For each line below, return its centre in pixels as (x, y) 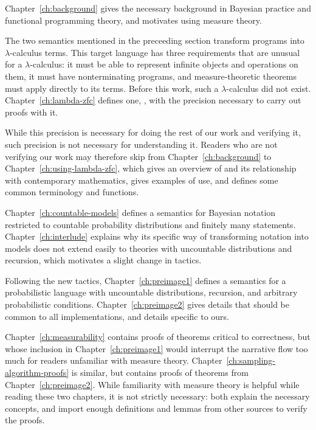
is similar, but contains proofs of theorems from (160, 373)
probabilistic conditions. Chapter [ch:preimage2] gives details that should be (147, 304)
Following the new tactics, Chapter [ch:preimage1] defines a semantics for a (146, 280)
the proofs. (25, 420)
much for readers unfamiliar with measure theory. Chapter (114, 360)
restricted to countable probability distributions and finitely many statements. (150, 224)
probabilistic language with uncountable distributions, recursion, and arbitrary (151, 292)
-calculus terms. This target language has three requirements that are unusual (155, 52)
